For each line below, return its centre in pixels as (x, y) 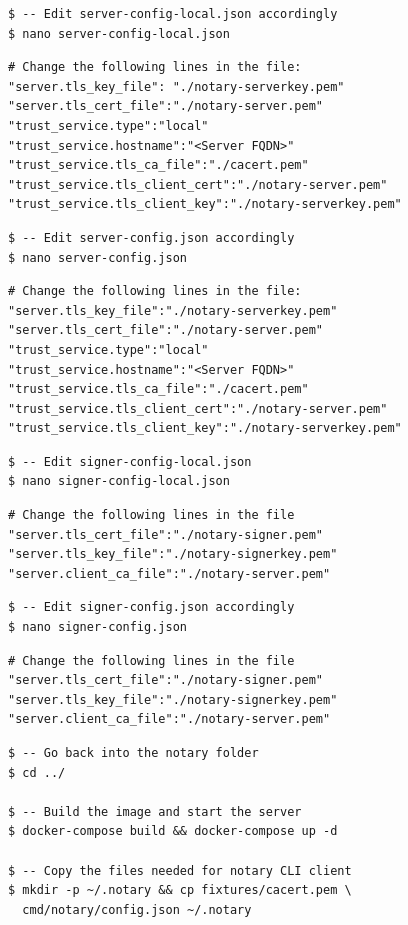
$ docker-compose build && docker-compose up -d (173, 831)
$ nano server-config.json (97, 257)
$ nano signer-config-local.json (119, 481)
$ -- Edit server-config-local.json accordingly (173, 14)
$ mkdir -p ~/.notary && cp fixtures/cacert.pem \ (180, 890)
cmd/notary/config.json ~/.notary (137, 909)
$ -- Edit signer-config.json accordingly (151, 607)
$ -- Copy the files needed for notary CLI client (180, 870)
